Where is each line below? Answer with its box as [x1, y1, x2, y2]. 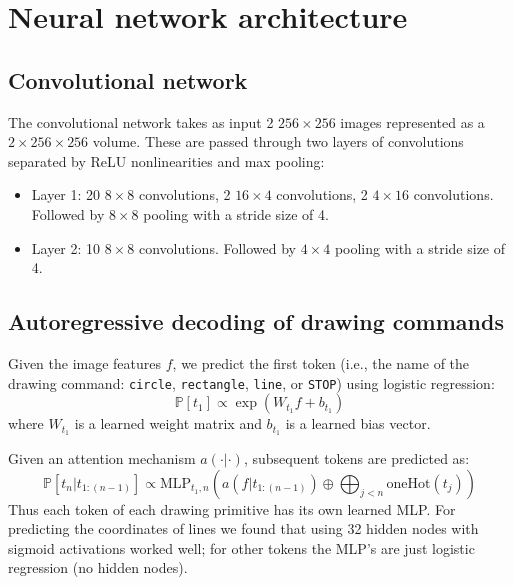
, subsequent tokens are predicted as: [243, 448, 470, 469]
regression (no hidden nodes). [8, 557, 188, 578]
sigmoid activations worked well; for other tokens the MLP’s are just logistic [8, 537, 475, 558]
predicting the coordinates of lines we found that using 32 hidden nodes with [8, 518, 479, 539]
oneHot [386, 476, 431, 491]
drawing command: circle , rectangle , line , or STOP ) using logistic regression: [8, 372, 495, 393]
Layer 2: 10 [31, 237, 101, 258]
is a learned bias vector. [285, 413, 431, 434]
